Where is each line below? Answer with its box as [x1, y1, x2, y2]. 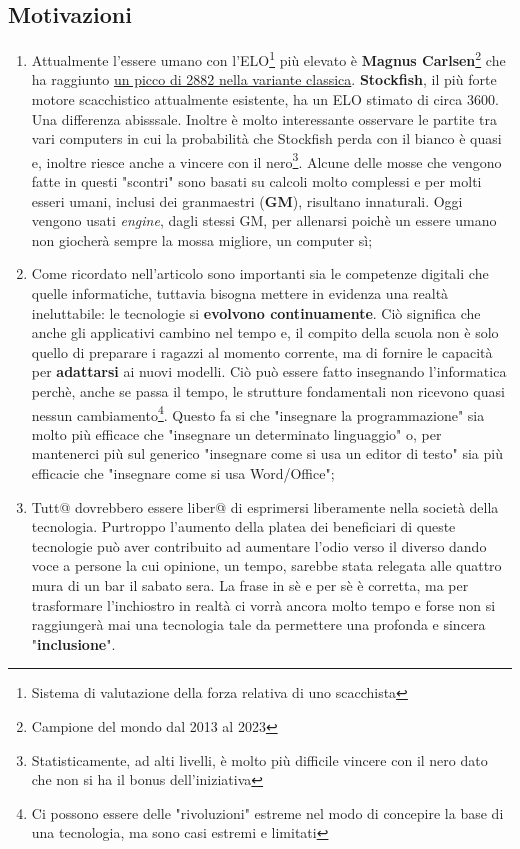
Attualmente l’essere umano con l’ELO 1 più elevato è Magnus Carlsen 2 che [31, 47, 506, 70]
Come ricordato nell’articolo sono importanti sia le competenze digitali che [31, 263, 489, 284]
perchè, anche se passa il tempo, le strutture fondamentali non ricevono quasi [31, 381, 505, 402]
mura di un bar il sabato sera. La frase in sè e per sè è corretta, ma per [31, 575, 469, 596]
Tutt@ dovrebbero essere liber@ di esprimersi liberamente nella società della [31, 496, 499, 517]
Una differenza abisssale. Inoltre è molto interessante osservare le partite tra [31, 108, 497, 129]
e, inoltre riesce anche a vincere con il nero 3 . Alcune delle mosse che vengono [31, 148, 502, 172]
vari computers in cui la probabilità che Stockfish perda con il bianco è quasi [31, 128, 502, 149]
